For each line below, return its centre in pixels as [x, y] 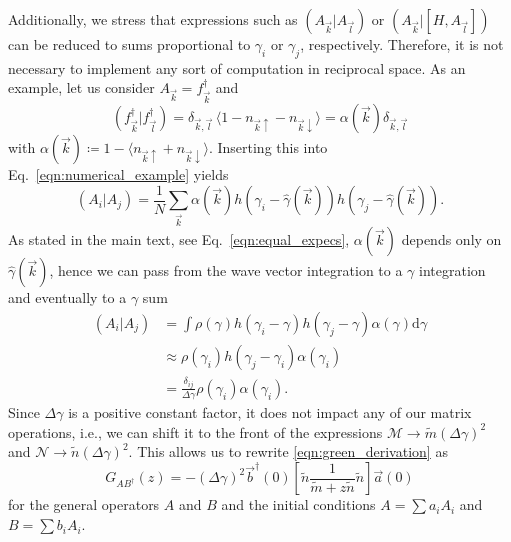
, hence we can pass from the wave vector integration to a [226, 270]
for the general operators [84, 504]
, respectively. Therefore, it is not [402, 44]
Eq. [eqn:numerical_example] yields [118, 174]
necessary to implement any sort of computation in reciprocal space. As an [237, 67]
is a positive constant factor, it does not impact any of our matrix [270, 411]
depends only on [451, 239]
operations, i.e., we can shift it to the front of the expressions [195, 431]
